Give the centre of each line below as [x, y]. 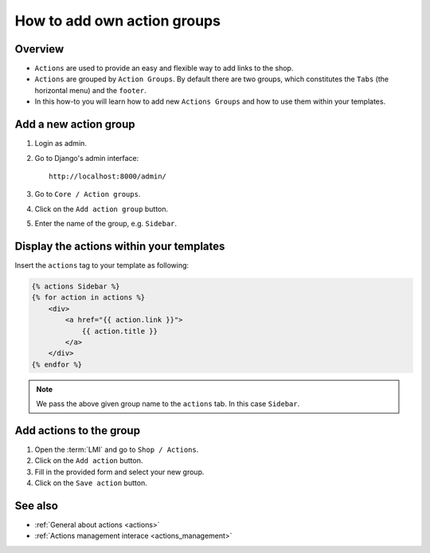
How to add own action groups [117, 21]
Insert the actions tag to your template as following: [102, 265]
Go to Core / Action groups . [88, 194]
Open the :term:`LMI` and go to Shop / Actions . [117, 449]
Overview [39, 49]
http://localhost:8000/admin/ [108, 176]
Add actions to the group [78, 430]
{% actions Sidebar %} [76, 286]
